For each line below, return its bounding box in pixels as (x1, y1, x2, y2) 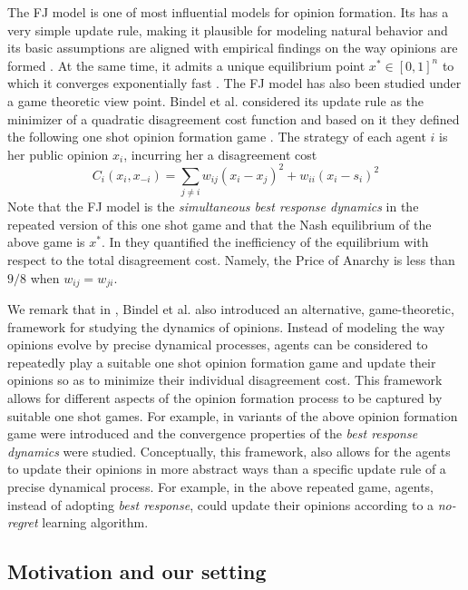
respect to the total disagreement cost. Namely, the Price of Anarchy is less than (7, 250, 455, 269)
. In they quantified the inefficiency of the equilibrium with (101, 232, 429, 251)
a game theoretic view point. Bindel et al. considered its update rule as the (7, 91, 424, 110)
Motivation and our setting (7, 557, 267, 585)
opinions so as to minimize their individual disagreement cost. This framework (7, 370, 443, 389)
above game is (7, 232, 85, 251)
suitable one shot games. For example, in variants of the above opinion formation (7, 406, 458, 425)
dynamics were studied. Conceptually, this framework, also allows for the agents (7, 441, 451, 460)
